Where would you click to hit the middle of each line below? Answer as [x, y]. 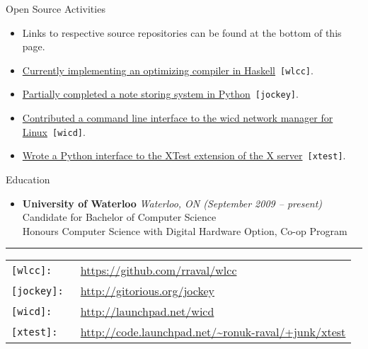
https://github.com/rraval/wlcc [159, 270]
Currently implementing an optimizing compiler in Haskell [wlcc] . [168, 70]
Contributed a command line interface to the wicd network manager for [178, 118]
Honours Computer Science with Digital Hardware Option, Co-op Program [185, 230]
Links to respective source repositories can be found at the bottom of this [182, 32]
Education [28, 179]
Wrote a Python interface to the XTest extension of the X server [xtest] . [184, 155]
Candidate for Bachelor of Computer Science [119, 217]
